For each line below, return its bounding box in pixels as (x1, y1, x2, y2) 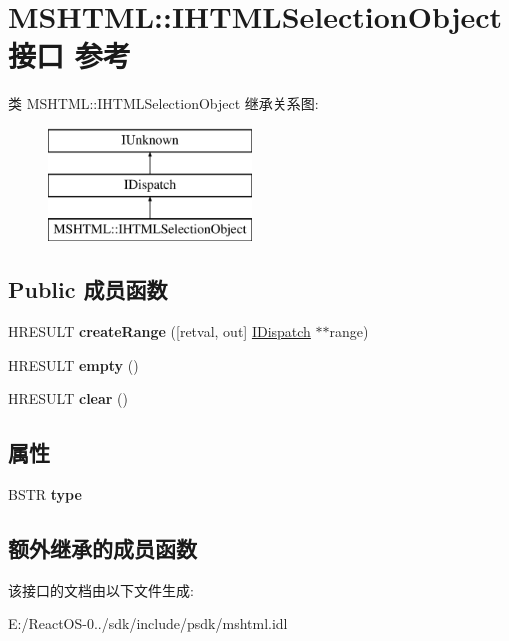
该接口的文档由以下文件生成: (8, 579, 194, 600)
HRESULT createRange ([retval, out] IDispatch (8, 321, 311, 342)
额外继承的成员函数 (8, 533, 197, 564)
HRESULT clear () (8, 388, 129, 409)
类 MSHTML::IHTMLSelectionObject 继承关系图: (8, 93, 319, 114)
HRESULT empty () (8, 354, 139, 375)
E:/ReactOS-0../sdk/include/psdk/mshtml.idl (8, 613, 288, 634)
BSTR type (8, 484, 82, 505)
